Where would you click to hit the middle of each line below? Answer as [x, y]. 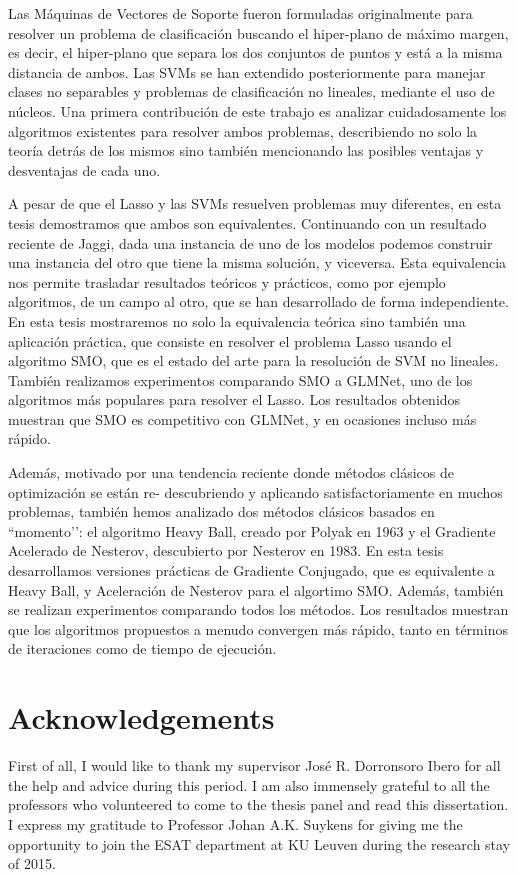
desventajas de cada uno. [84, 169]
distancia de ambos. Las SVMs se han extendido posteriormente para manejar [247, 71]
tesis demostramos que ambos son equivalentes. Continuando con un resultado [247, 222]
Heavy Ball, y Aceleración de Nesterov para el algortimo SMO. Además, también [256, 589]
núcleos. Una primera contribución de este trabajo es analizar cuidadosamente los [257, 110]
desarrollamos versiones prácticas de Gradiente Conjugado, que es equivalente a [251, 570]
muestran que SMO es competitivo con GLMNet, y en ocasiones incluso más [242, 418]
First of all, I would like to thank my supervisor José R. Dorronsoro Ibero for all [254, 765]
